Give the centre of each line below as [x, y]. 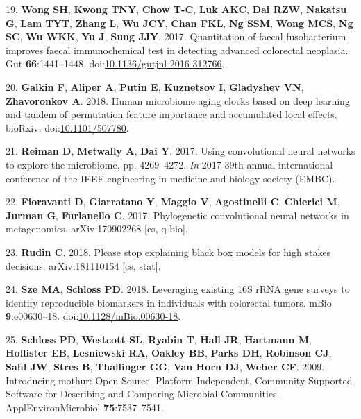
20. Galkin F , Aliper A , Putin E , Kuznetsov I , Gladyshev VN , [155, 86]
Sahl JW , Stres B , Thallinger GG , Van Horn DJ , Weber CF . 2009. [165, 367]
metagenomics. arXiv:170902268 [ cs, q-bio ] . [97, 229]
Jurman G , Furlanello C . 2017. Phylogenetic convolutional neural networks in [177, 215]
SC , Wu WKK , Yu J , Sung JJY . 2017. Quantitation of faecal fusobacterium [176, 36]
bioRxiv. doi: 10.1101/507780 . [67, 127]
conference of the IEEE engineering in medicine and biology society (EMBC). [170, 178]
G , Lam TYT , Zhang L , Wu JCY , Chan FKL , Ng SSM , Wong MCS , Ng [179, 23]
